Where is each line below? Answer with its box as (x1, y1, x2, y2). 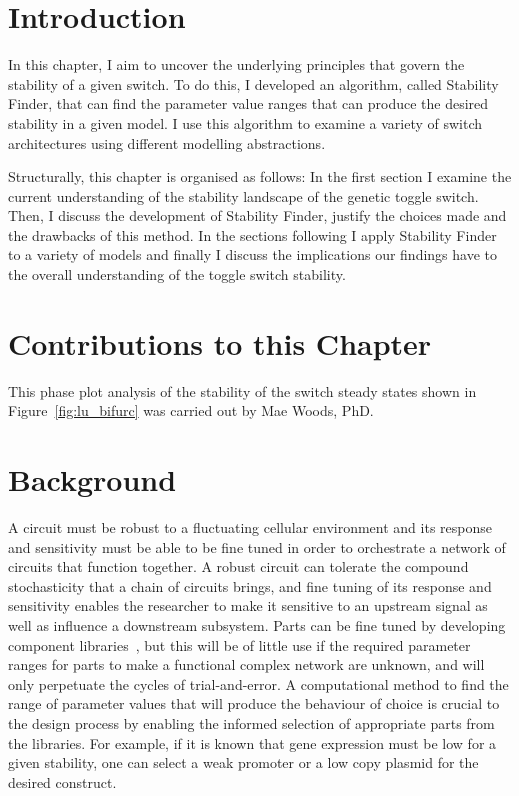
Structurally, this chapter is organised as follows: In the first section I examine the (8, 166, 512, 187)
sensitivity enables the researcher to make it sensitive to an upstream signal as (8, 595, 488, 616)
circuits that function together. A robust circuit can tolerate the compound (8, 556, 469, 577)
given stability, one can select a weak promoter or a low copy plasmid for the (8, 752, 479, 773)
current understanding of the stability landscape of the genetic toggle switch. (8, 185, 479, 206)
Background (8, 459, 177, 500)
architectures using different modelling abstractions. (8, 132, 326, 153)
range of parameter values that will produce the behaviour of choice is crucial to (8, 693, 500, 714)
